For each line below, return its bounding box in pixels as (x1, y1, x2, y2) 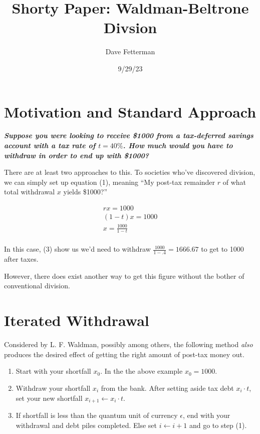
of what (222, 176, 246, 187)
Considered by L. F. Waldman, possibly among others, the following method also (4, 339, 253, 350)
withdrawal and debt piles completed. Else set (16, 419, 157, 430)
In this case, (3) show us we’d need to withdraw (4, 244, 151, 254)
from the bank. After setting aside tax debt (101, 382, 234, 393)
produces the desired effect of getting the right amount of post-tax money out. (4, 349, 244, 359)
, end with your (183, 410, 230, 420)
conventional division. (4, 280, 70, 291)
